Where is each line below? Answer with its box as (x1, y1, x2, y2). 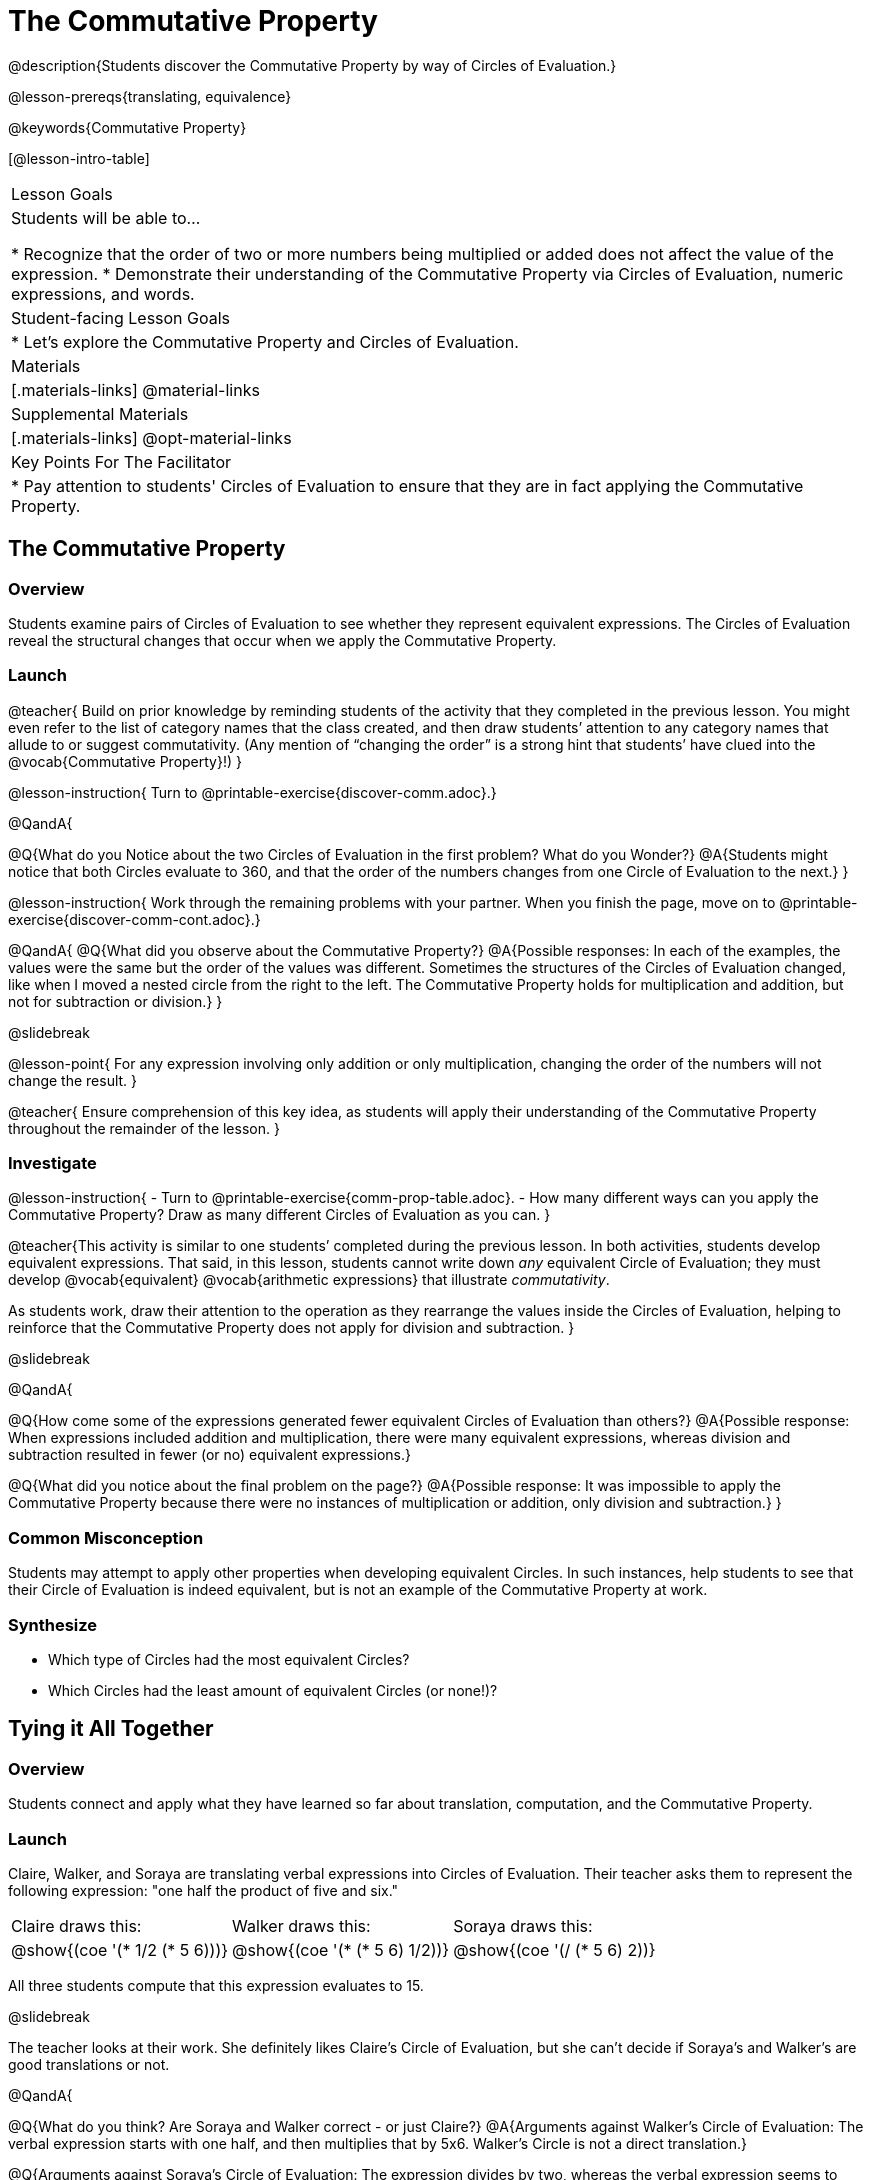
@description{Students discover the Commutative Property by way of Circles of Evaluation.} (8, 56, 617, 74)
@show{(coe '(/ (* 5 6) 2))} (453, 1939, 656, 1960)
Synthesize (8, 1614, 98, 1635)
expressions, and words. (11, 283, 195, 304)
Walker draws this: (232, 1915, 371, 1936)
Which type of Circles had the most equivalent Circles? (48, 1650, 410, 1668)
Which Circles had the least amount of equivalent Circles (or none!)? (48, 1681, 498, 1699)
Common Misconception (8, 1527, 204, 1548)
